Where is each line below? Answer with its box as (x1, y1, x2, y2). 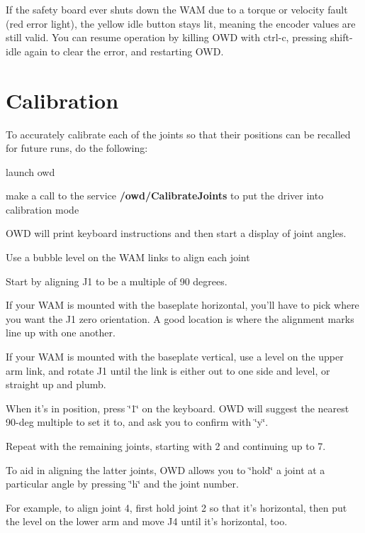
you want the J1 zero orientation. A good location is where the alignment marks (6, 311, 354, 326)
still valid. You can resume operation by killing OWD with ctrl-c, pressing (6, 30, 327, 45)
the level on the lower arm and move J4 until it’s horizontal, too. (6, 514, 288, 529)
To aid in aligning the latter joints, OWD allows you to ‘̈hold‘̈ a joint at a (6, 462, 325, 477)
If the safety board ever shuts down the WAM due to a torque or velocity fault (6, 2, 348, 16)
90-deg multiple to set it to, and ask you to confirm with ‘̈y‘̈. (6, 414, 269, 429)
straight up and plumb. (6, 377, 106, 392)
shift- (330, 30, 353, 45)
